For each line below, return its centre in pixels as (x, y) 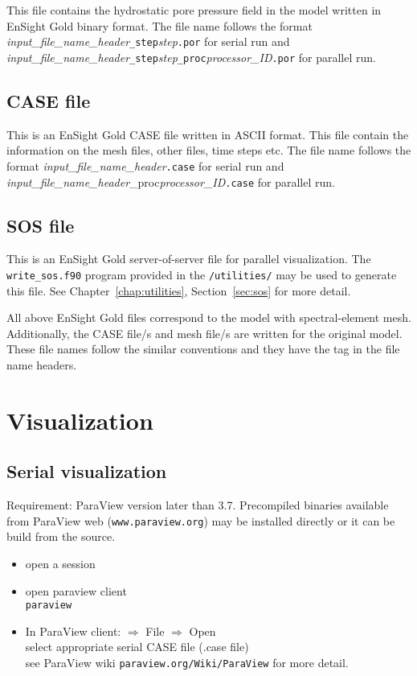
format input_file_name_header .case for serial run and (145, 165)
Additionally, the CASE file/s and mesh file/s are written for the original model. (204, 333)
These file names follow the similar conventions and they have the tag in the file (203, 349)
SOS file (41, 225)
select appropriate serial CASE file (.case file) (137, 647)
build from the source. (61, 536)
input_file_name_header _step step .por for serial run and (148, 41)
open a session (60, 564)
